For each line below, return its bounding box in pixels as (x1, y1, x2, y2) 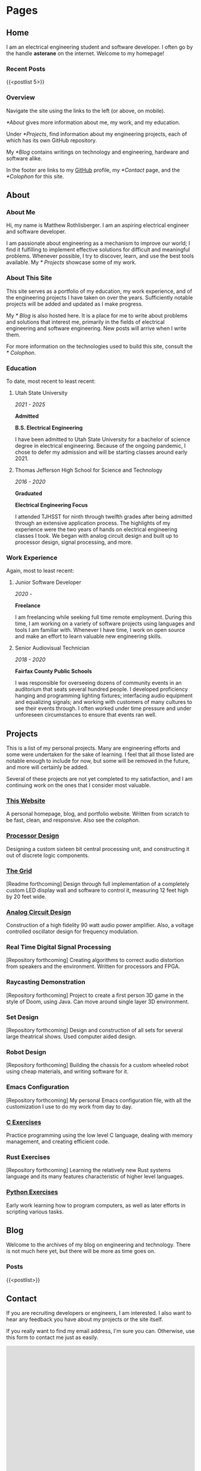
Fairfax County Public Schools (14, 667, 92, 675)
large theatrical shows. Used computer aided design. (6, 1033, 137, 1040)
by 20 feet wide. (6, 892, 47, 900)
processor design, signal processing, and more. (14, 538, 133, 546)
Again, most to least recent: (6, 567, 74, 574)
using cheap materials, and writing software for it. (6, 1068, 129, 1075)
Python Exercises (6, 1188, 59, 1196)
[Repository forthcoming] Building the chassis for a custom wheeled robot (6, 1062, 188, 1069)
